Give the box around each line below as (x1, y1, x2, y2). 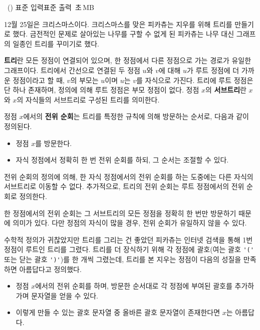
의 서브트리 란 (205, 84, 246, 95)
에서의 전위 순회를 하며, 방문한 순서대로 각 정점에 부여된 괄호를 (35, 280, 232, 291)
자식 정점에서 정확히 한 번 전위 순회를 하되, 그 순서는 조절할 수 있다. (16, 154, 229, 165)
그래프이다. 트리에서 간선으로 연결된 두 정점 (4, 64, 140, 75)
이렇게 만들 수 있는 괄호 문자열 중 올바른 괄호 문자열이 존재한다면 (16, 307, 220, 317)
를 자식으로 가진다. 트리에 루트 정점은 (136, 74, 253, 85)
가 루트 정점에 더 (186, 64, 239, 75)
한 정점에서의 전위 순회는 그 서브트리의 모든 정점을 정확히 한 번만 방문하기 (4, 207, 236, 218)
